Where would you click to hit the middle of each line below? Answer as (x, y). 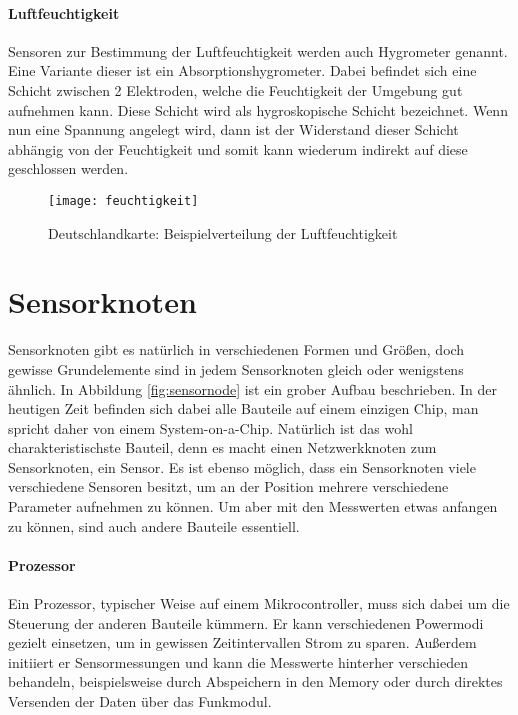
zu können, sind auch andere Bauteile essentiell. (154, 525)
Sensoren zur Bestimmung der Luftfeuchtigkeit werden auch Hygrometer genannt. (258, 50)
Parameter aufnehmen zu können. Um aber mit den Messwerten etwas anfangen (253, 506)
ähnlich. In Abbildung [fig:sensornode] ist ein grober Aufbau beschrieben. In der (253, 388)
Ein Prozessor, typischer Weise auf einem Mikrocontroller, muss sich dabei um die (259, 603)
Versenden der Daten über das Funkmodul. (140, 701)
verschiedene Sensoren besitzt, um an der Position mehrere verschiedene (228, 486)
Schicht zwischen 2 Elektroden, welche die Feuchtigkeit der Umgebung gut (235, 89)
